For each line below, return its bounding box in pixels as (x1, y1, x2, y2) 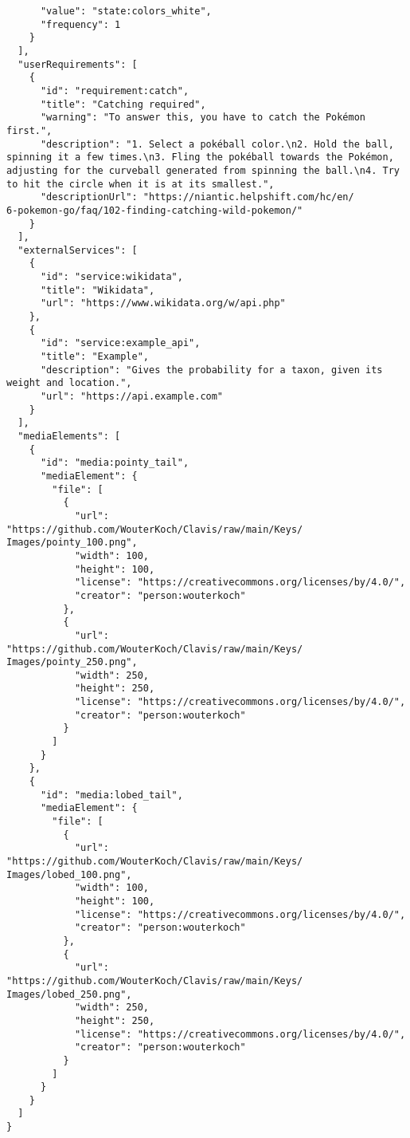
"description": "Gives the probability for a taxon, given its (40, 364, 383, 376)
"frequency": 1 (40, 18, 121, 30)
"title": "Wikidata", (40, 284, 155, 296)
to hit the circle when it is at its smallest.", (6, 178, 275, 190)
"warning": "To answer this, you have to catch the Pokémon (40, 112, 366, 124)
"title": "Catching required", (40, 98, 206, 110)
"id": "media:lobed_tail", (40, 789, 183, 801)
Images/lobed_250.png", (6, 988, 132, 1000)
